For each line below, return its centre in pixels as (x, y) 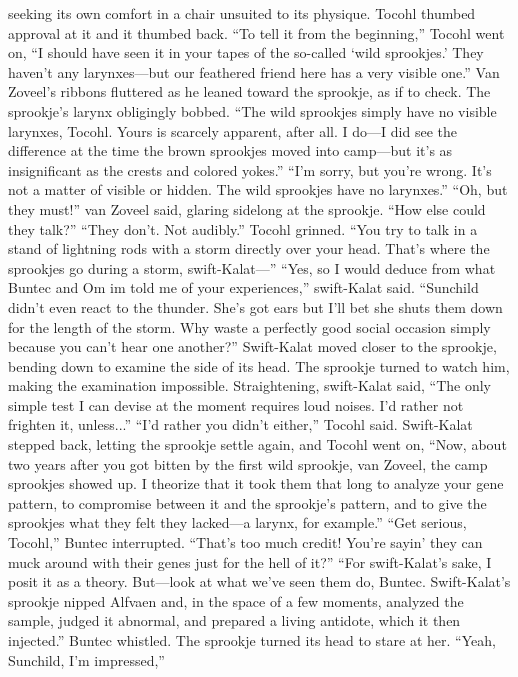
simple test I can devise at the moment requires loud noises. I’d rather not (236, 404)
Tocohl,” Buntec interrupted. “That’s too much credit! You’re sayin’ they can (245, 542)
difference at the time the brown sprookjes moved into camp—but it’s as (230, 150)
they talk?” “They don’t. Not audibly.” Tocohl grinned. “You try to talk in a (243, 228)
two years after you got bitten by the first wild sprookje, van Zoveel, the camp (248, 463)
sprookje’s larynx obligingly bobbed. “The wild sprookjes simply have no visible (252, 110)
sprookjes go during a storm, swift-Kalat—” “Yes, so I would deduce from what (252, 267)
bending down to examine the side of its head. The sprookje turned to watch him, (259, 365)
